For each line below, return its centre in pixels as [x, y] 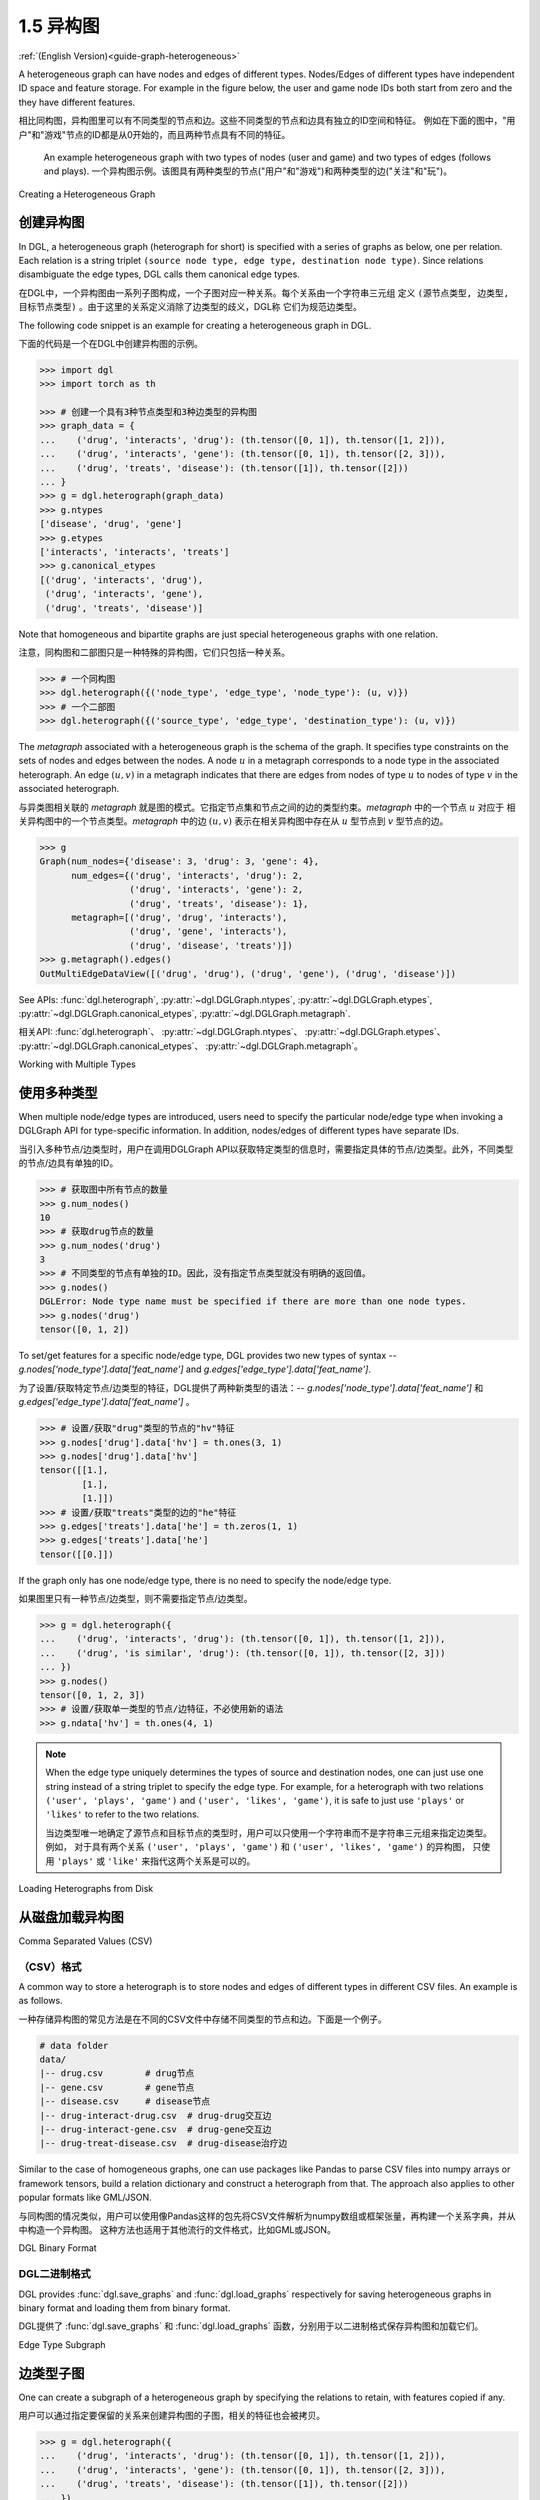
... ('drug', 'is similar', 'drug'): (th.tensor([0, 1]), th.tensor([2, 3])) [242, 1653]
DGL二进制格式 [55, 2274]
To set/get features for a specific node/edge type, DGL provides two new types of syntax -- [207, 1356]
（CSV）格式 [50, 1967]
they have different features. [77, 102]
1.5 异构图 [59, 26]
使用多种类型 [58, 1092]
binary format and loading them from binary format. [124, 2307]
